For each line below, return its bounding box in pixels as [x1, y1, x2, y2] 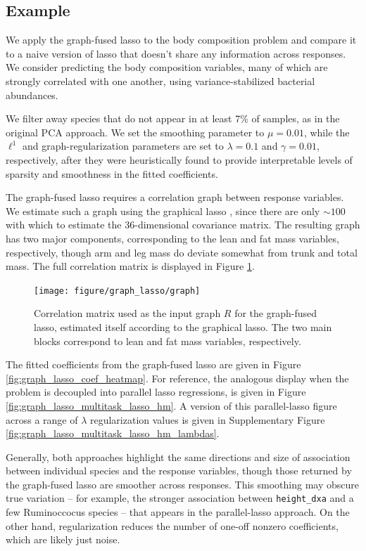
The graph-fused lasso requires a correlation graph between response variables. [6, 190, 344, 205]
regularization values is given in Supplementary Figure [89, 412, 325, 427]
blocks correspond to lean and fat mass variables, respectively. [34, 333, 301, 348]
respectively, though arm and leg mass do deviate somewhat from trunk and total [6, 245, 358, 259]
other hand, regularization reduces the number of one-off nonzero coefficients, [6, 518, 339, 533]
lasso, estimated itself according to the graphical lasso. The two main [34, 319, 332, 334]
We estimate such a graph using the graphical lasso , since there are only [6, 203, 320, 218]
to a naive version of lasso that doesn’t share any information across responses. [6, 46, 346, 60]
